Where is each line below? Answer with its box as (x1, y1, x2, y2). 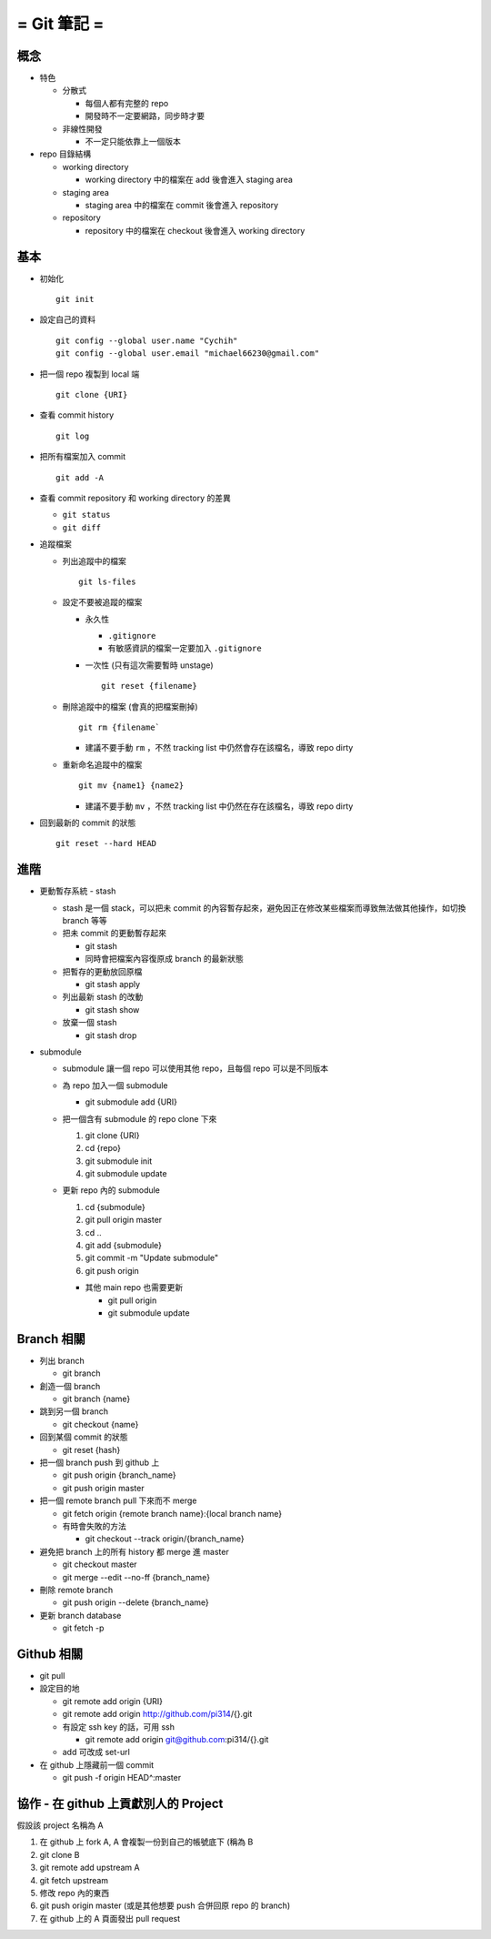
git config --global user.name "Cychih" (55, 335, 238, 346)
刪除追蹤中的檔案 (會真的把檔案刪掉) (62, 701, 199, 712)
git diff (62, 522, 102, 532)
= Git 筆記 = (16, 14, 105, 34)
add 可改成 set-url (62, 1747, 131, 1758)
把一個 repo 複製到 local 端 (39, 369, 140, 379)
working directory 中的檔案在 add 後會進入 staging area (85, 174, 293, 186)
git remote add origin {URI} (62, 1695, 164, 1706)
